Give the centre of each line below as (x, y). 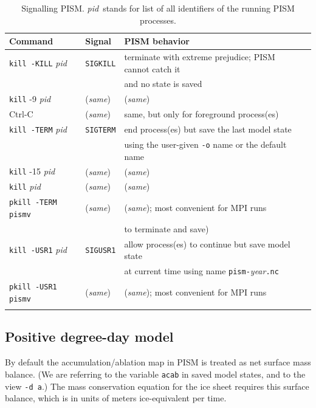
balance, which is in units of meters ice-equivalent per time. (116, 398)
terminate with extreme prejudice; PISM (200, 57)
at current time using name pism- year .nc (201, 271)
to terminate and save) (167, 228)
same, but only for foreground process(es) (201, 114)
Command (31, 41)
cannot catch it (152, 68)
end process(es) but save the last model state (208, 129)
